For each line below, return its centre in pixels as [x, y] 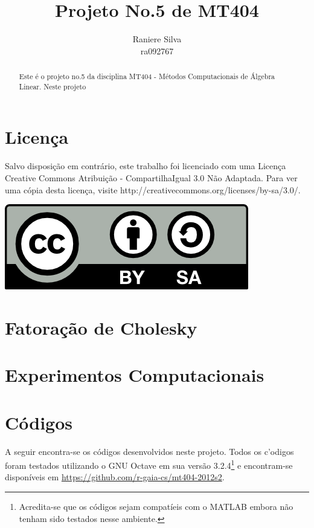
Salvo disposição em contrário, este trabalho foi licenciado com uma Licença [146, 166]
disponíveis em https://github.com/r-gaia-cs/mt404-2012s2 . [115, 477]
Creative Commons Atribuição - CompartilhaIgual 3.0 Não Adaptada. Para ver [151, 177]
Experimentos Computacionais [135, 375]
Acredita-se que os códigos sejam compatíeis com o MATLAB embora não [156, 507]
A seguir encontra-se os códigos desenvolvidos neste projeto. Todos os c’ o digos [149, 451]
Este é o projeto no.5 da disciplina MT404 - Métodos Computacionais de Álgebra [147, 76]
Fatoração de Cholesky [101, 327]
